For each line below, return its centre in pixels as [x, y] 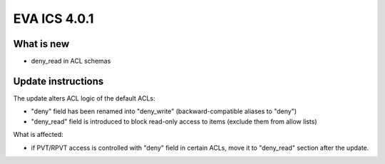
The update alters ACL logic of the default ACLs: [84, 98]
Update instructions [58, 81]
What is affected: [38, 135]
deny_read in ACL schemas [71, 61]
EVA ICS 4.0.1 [53, 19]
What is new [41, 44]
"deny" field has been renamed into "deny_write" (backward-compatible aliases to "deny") [164, 111]
